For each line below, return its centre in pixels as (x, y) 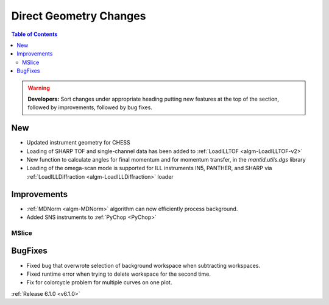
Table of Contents (34, 34)
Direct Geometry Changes (79, 16)
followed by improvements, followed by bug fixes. (90, 107)
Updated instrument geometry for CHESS (78, 143)
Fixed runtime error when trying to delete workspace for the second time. (119, 274)
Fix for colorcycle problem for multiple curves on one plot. (99, 282)
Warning (39, 88)
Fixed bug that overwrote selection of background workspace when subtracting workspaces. (143, 265)
